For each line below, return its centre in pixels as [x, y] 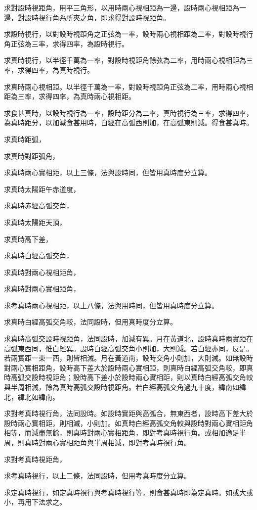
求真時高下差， [28, 239]
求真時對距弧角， [32, 156]
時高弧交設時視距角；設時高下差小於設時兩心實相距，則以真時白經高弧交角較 [128, 377]
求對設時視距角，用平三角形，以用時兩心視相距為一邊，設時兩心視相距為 [122, 7]
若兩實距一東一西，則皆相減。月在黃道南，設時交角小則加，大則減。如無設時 [128, 358]
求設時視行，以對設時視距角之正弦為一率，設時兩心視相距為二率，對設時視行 [128, 34]
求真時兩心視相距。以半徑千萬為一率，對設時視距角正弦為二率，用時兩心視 [125, 86]
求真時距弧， [25, 139]
